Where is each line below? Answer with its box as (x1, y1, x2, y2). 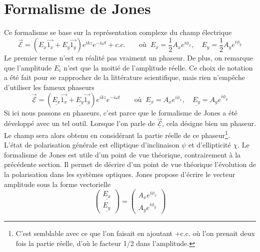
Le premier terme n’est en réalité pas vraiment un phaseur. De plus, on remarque (4, 52, 253, 63)
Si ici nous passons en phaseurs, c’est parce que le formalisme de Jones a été (4, 107, 237, 117)
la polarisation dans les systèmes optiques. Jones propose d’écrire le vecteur (4, 169, 235, 179)
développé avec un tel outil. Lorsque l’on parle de (4, 118, 155, 128)
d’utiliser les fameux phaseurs (4, 81, 94, 92)
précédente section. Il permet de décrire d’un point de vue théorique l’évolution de (4, 159, 256, 169)
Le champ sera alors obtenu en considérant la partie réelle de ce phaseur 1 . (4, 128, 230, 140)
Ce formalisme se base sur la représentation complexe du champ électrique (4, 27, 232, 37)
